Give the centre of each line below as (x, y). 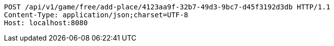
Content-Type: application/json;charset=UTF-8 (96, 15)
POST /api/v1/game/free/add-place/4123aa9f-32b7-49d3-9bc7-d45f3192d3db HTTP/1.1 (167, 7)
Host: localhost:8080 (46, 23)
